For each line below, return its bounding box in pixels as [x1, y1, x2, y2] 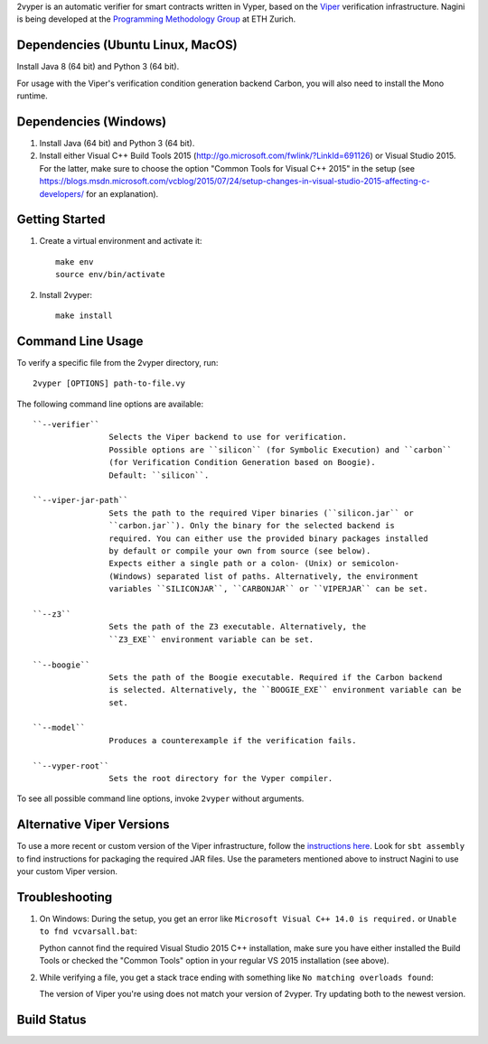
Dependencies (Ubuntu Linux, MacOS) [16, 37, 239, 53]
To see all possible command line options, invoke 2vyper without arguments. [16, 793, 305, 804]
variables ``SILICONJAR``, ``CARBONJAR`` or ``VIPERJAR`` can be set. [108, 583, 428, 594]
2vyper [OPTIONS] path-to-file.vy [33, 378, 185, 388]
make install [55, 311, 113, 321]
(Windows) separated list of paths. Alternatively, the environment [108, 571, 419, 582]
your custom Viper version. [16, 866, 117, 877]
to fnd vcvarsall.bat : [39, 926, 137, 937]
